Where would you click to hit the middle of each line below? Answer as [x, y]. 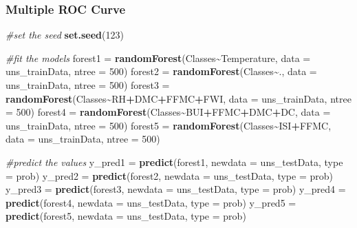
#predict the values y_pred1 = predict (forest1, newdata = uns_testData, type [174, 162]
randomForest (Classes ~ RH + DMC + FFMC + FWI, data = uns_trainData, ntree [178, 98]
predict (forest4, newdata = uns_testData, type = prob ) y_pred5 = [151, 202]
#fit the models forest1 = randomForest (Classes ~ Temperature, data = [158, 58]
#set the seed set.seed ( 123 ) [65, 35]
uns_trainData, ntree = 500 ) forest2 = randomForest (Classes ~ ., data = [161, 71]
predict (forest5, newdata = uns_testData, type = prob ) [126, 216]
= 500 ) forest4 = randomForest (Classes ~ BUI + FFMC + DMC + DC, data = [168, 112]
